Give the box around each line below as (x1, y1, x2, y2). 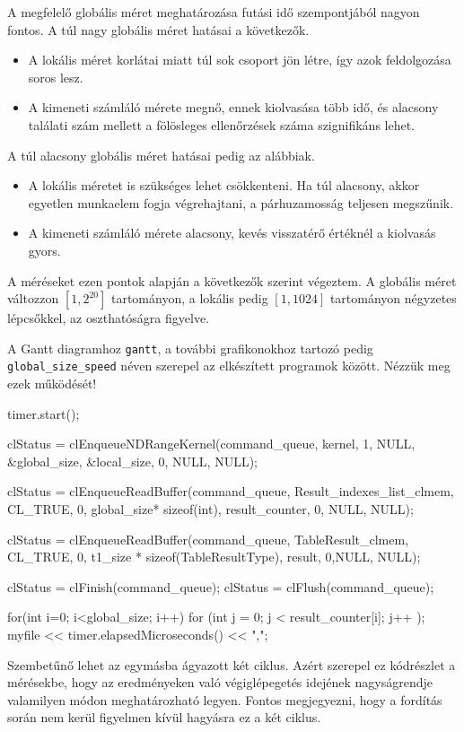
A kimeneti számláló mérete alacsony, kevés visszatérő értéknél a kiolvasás (28, 223, 436, 242)
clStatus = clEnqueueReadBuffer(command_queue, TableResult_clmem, (7, 529, 409, 548)
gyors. (28, 240, 61, 259)
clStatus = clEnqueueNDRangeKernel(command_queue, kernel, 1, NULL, (7, 434, 416, 453)
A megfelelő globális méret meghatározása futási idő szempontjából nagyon (7, 3, 420, 21)
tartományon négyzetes (329, 289, 457, 308)
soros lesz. (28, 67, 83, 86)
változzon (7, 289, 59, 308)
